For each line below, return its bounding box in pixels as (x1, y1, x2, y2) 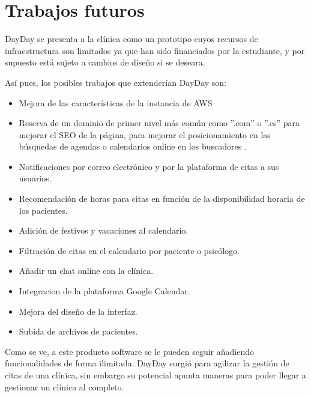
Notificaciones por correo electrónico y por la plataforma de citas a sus (19, 160, 279, 172)
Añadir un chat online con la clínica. (19, 264, 154, 277)
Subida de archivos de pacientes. (19, 325, 138, 338)
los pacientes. (19, 204, 68, 216)
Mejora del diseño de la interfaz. (19, 305, 137, 317)
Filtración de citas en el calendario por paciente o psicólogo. (19, 244, 240, 256)
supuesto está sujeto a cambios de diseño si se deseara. (5, 56, 205, 68)
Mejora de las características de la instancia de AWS (19, 96, 213, 109)
